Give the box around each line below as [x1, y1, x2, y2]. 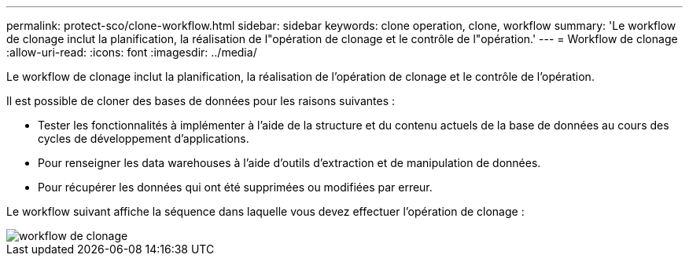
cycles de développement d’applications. [38, 132, 249, 145]
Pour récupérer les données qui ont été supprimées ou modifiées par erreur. [38, 180, 433, 194]
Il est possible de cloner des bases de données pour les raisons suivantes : [6, 94, 395, 107]
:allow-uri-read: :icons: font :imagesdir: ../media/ [6, 45, 257, 59]
